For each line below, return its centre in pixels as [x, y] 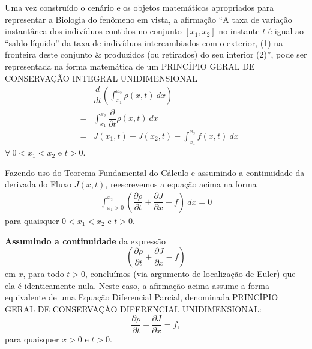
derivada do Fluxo [38, 184]
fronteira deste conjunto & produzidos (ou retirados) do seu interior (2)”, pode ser [156, 54]
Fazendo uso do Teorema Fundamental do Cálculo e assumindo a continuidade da [155, 172]
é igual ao [286, 31]
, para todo [43, 274]
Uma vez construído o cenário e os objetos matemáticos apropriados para [139, 7]
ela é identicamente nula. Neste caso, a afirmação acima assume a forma [137, 285]
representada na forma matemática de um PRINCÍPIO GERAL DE [130, 66]
